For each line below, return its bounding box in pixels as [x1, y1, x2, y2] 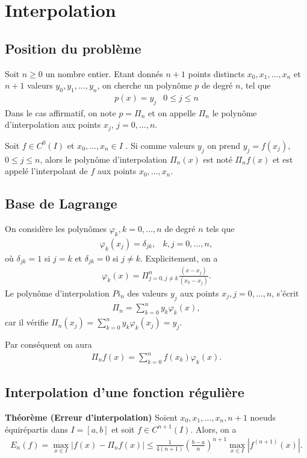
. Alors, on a [190, 422, 237, 435]
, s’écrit [271, 286, 299, 299]
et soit [111, 422, 135, 435]
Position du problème [5, 39, 141, 57]
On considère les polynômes [5, 222, 107, 235]
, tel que [240, 79, 271, 92]
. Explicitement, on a [140, 251, 218, 264]
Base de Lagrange [5, 194, 117, 213]
